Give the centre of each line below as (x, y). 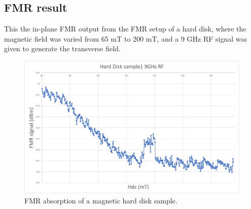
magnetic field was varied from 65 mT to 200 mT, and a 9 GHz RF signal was (126, 38)
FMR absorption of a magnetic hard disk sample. (101, 200)
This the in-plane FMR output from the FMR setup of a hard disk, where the (125, 29)
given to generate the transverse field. (62, 48)
